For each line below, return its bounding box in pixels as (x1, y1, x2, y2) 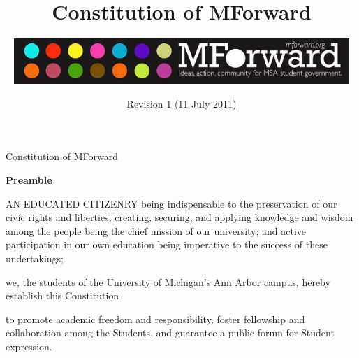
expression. (6, 339, 52, 353)
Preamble (6, 173, 52, 187)
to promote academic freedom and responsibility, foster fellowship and (6, 311, 305, 326)
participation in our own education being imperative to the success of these (6, 237, 328, 252)
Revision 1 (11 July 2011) (126, 96, 237, 110)
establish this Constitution (6, 288, 119, 303)
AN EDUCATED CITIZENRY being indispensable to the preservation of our (6, 196, 337, 210)
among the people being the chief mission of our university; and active (6, 223, 307, 238)
